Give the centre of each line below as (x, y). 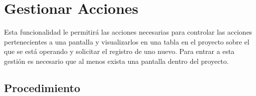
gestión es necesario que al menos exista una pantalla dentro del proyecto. (116, 61)
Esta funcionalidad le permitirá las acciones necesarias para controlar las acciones (128, 32)
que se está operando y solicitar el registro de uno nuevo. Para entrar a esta (119, 51)
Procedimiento (42, 87)
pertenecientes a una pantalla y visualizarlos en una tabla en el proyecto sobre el (127, 41)
